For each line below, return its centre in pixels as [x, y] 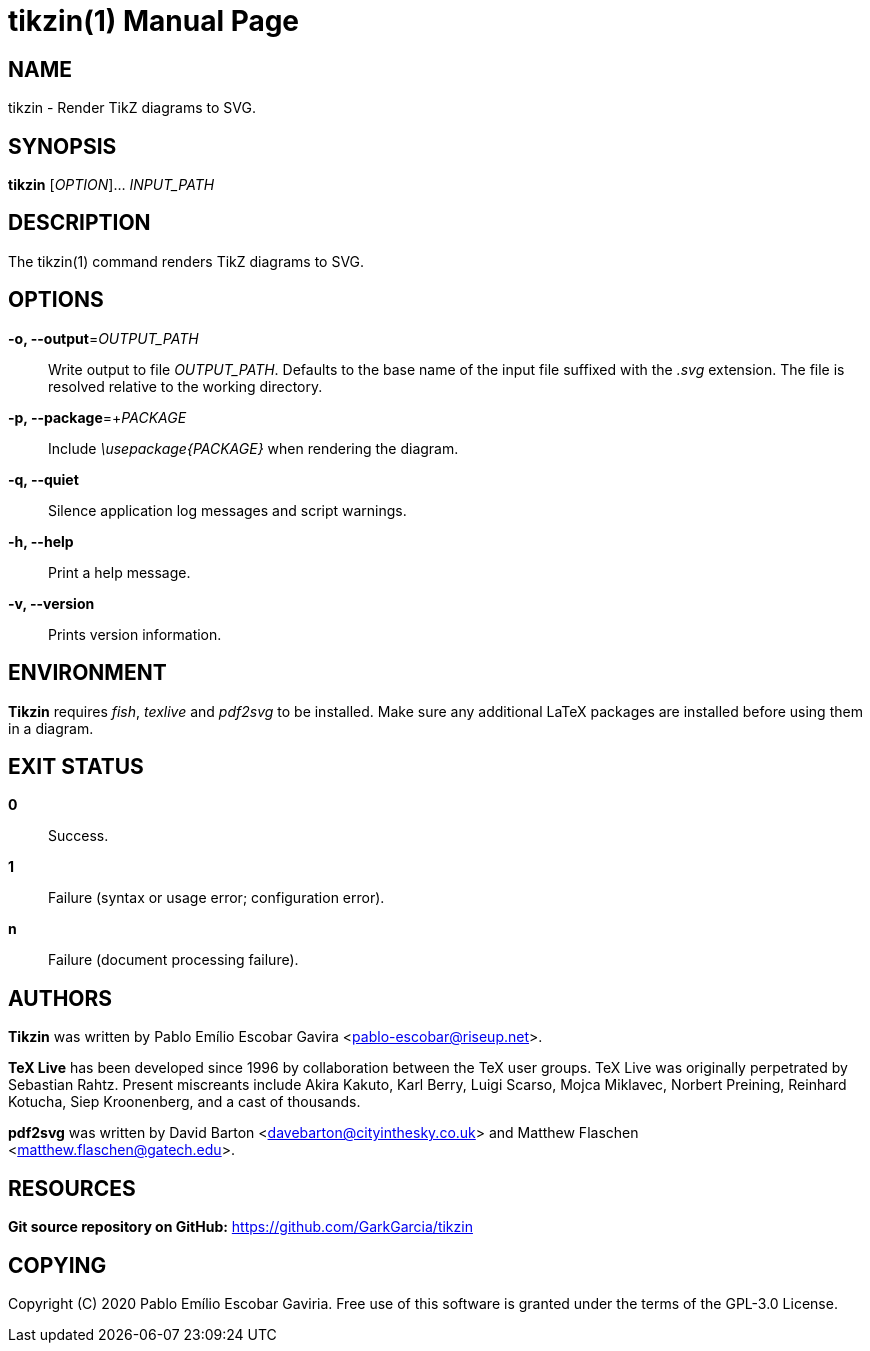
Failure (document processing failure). [173, 960]
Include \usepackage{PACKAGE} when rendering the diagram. [253, 448]
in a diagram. [51, 728]
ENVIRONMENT [87, 673]
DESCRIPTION [79, 223]
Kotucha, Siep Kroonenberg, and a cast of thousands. [184, 1102]
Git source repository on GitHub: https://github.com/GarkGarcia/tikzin [240, 1227]
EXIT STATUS [76, 766]
